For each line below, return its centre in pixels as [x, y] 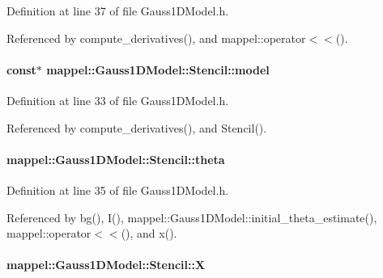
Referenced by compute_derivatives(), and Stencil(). [137, 127]
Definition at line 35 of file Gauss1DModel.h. [118, 190]
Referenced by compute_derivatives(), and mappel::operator [156, 38]
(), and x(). [149, 233]
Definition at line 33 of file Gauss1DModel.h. [118, 100]
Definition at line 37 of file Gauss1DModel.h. [118, 11]
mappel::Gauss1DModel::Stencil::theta [116, 159]
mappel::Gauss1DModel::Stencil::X [106, 265]
